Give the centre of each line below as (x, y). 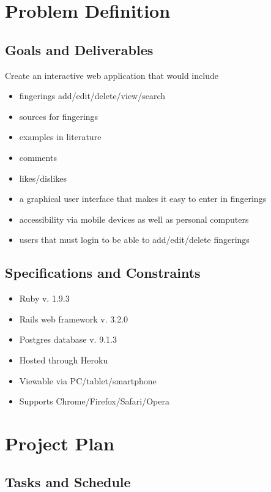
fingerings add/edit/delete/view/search (92, 96)
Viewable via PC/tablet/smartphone (88, 380)
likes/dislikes (43, 178)
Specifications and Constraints (103, 273)
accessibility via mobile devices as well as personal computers (134, 219)
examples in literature (60, 137)
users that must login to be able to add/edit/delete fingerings (134, 240)
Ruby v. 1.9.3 (44, 298)
